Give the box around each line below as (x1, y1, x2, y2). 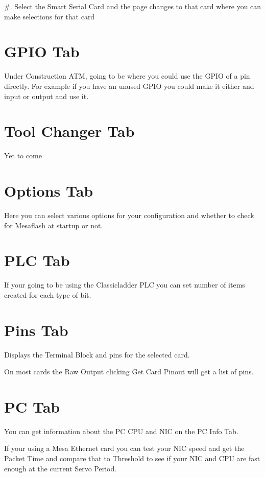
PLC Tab (4, 250, 70, 271)
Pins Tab (4, 319, 68, 340)
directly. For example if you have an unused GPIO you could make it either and (4, 80, 254, 91)
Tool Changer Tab (4, 121, 135, 141)
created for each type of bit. (4, 289, 91, 300)
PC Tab (4, 396, 60, 417)
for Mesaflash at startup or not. (4, 220, 103, 230)
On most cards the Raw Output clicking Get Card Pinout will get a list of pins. (4, 366, 254, 377)
